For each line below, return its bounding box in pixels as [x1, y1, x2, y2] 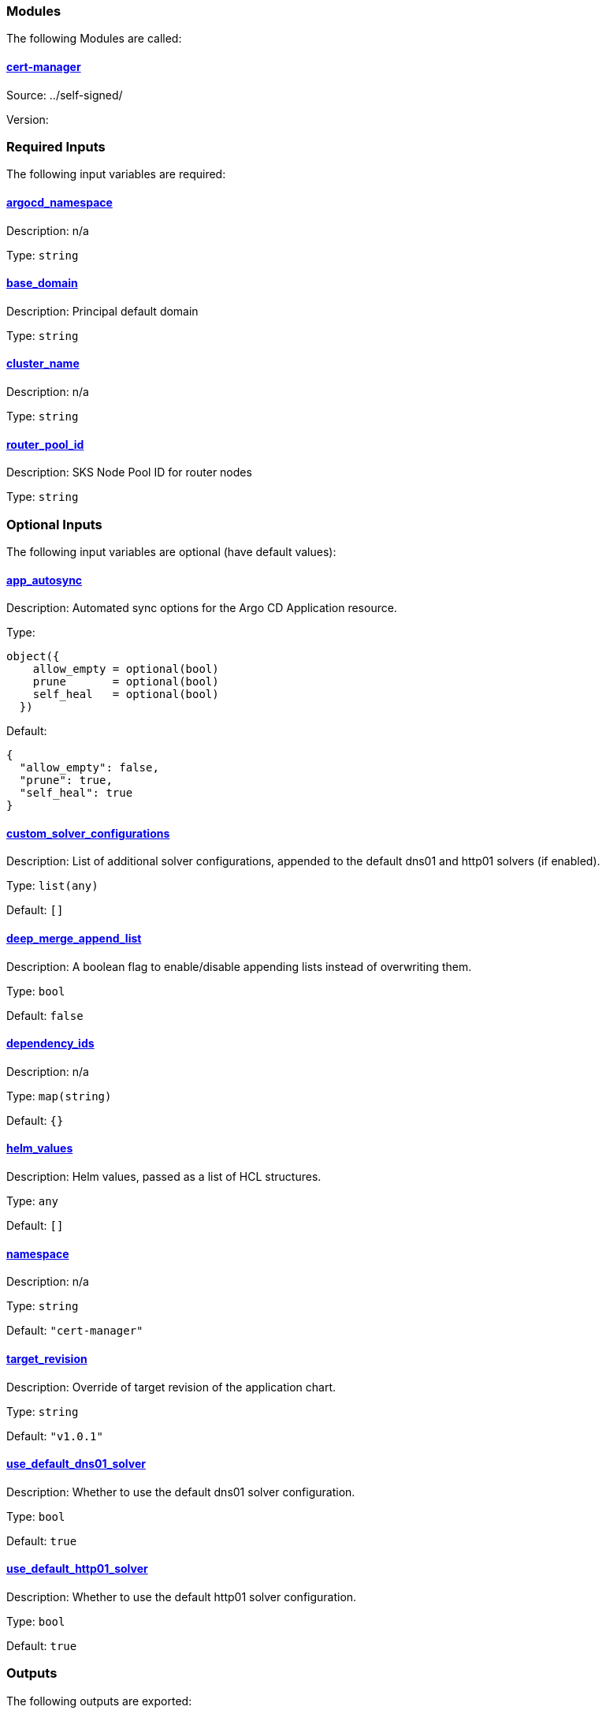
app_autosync [6, 573, 83, 587]
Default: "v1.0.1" [6, 1428, 103, 1443]
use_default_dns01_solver [6, 1457, 146, 1471]
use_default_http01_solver [6, 1562, 148, 1576]
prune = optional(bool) [32, 675, 219, 689]
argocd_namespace [6, 195, 113, 209]
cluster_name [6, 357, 80, 371]
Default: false [6, 1008, 84, 1022]
